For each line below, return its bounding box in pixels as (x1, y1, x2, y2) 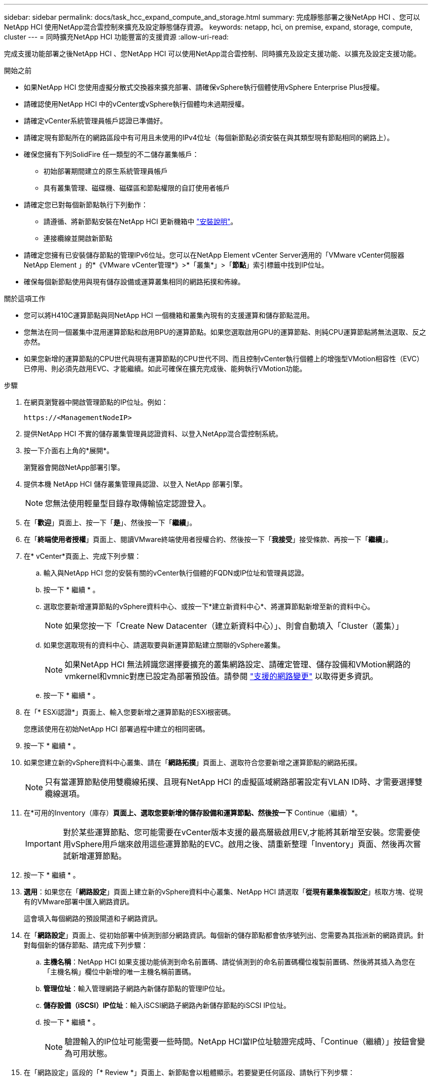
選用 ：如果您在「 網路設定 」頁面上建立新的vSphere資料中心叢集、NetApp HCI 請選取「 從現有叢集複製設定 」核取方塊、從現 (24, 887, 423, 896)
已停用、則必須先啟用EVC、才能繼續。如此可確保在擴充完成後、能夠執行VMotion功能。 (24, 364, 307, 373)
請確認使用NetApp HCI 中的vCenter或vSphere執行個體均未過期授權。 (24, 100, 249, 108)
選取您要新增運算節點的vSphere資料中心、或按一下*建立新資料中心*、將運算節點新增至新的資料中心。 (43, 602, 375, 611)
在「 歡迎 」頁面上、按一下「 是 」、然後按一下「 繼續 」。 (24, 518, 196, 527)
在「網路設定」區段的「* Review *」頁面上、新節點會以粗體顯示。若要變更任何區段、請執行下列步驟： (24, 1068, 355, 1077)
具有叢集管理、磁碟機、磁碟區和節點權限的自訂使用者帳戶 (43, 184, 230, 192)
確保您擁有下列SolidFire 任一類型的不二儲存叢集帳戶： (24, 150, 199, 158)
